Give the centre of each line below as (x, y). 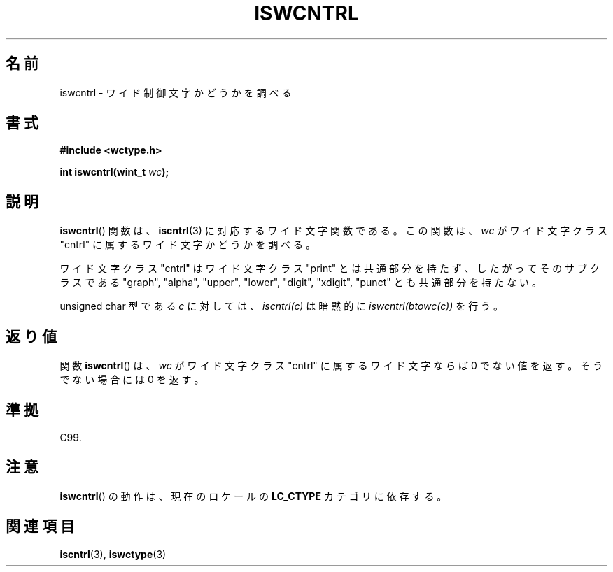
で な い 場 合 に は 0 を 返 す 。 (132, 380)
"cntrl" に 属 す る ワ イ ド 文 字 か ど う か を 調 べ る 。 (188, 245)
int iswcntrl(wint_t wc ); (114, 172)
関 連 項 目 (40, 527)
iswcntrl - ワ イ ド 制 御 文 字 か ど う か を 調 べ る (176, 92)
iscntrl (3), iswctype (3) (113, 554)
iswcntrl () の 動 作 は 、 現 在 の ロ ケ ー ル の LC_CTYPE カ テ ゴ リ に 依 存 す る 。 (253, 496)
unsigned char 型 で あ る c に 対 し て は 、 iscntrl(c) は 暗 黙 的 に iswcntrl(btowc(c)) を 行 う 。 (282, 306)
